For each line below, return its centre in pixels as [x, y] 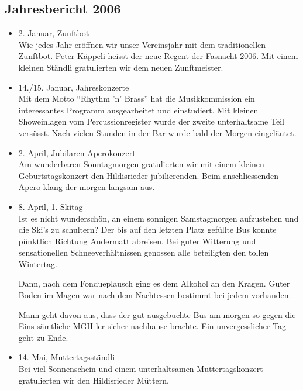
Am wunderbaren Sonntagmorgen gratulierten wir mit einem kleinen [141, 164]
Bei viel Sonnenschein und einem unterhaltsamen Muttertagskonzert [141, 369]
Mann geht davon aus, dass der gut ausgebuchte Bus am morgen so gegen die [157, 314]
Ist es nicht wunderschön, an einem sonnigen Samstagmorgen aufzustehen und [159, 218]
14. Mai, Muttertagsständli [67, 357]
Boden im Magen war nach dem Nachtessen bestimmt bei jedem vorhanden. [155, 295]
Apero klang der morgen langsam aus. [87, 187]
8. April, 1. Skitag [51, 206]
